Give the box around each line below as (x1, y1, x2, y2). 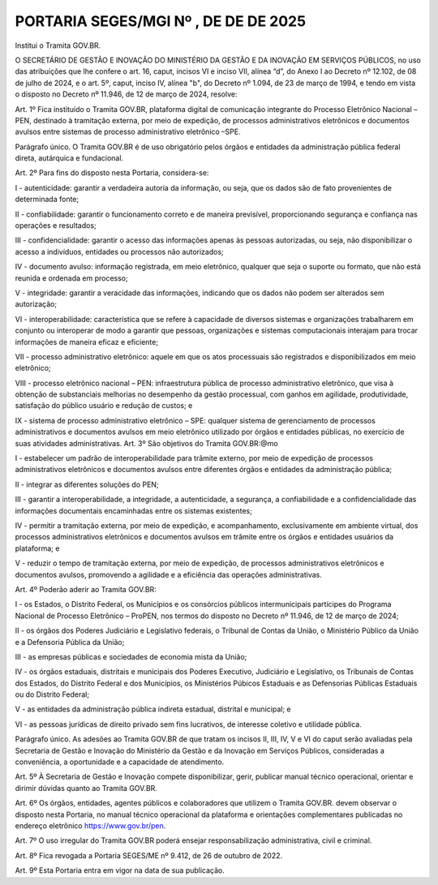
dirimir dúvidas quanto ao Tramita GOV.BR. (15, 783, 158, 793)
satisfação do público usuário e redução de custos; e (15, 401, 193, 410)
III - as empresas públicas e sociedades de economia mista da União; (15, 651, 247, 661)
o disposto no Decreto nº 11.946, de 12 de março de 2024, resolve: (15, 89, 238, 99)
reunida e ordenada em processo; (15, 273, 129, 283)
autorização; (15, 299, 57, 309)
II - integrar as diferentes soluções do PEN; (15, 479, 159, 489)
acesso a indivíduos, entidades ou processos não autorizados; (15, 247, 225, 256)
